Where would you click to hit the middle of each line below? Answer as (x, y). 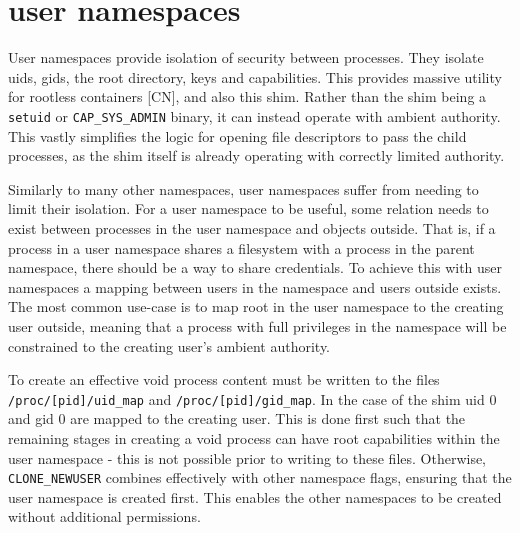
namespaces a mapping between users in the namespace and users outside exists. (255, 286)
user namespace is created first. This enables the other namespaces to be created (255, 496)
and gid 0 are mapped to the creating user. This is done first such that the (237, 418)
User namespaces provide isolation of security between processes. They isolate (246, 57)
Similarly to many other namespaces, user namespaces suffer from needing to (243, 188)
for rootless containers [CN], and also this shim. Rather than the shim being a (247, 96)
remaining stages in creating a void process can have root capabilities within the (254, 437)
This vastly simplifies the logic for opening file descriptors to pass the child (237, 135)
